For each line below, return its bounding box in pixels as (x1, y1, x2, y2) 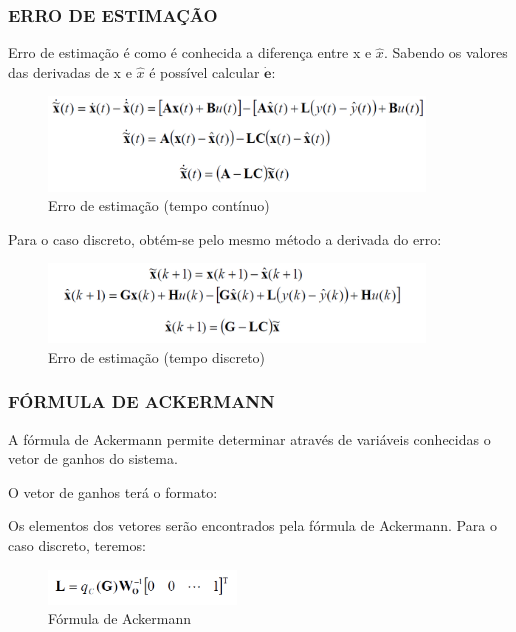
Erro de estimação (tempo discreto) (48, 346, 266, 367)
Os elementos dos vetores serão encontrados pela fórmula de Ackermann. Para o (8, 515, 497, 536)
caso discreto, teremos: (8, 534, 146, 555)
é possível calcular (149, 61, 260, 82)
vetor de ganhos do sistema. (8, 448, 178, 469)
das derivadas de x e (8, 61, 132, 82)
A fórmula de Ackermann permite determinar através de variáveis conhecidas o (8, 428, 491, 449)
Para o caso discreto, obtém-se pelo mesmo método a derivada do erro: (8, 228, 442, 249)
